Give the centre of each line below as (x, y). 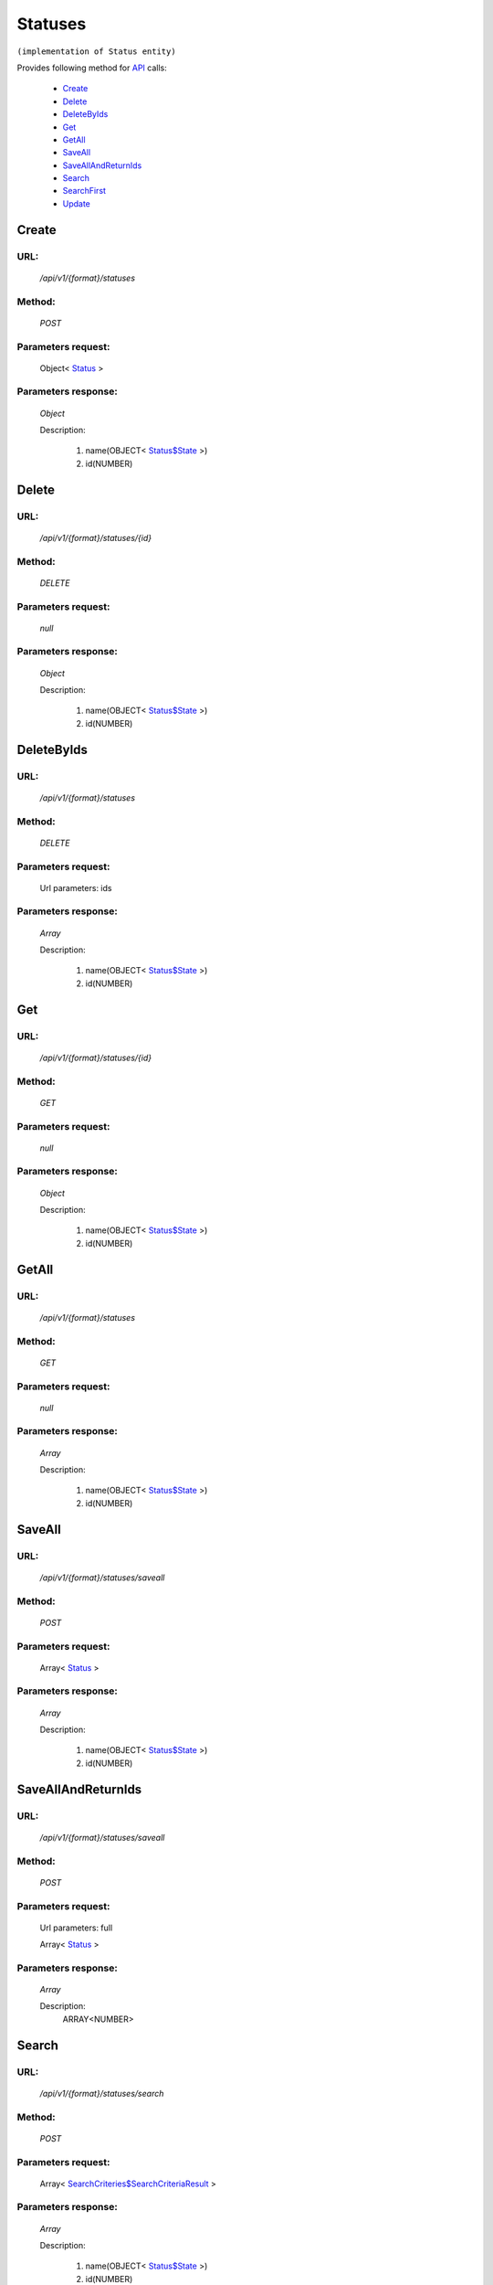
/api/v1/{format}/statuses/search (102, 2093)
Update (77, 203)
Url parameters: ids (76, 887)
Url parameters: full (76, 1928)
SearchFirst (84, 191)
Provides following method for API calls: (92, 68)
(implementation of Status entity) (97, 51)
